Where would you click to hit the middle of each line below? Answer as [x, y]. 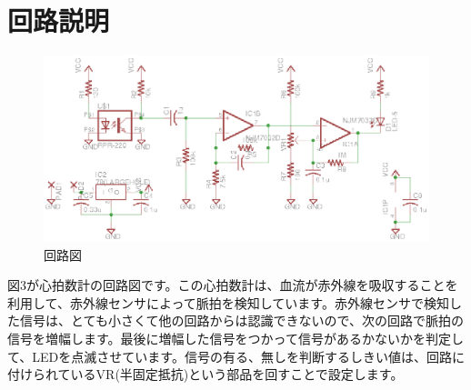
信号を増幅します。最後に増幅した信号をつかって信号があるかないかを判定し [235, 339]
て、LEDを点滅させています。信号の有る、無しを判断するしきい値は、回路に [236, 356]
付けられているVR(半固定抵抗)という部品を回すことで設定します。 [205, 374]
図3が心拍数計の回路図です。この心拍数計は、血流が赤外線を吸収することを [233, 285]
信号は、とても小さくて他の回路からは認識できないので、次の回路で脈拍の [241, 320]
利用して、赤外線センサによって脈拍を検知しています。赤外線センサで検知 [228, 302]
